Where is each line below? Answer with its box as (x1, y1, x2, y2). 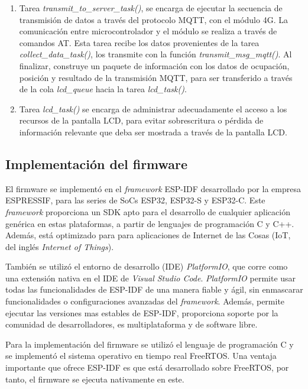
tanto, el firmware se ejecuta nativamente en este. (5, 372, 184, 385)
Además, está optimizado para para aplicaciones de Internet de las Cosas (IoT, (5, 229, 291, 241)
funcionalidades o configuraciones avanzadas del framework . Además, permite (5, 295, 285, 307)
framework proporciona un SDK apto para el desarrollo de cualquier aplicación (5, 205, 290, 218)
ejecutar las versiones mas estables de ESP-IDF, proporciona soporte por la (5, 306, 278, 319)
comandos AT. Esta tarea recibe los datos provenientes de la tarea (19, 36, 260, 48)
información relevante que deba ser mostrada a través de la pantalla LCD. (19, 125, 287, 138)
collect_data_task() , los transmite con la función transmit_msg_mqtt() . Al (19, 48, 292, 60)
